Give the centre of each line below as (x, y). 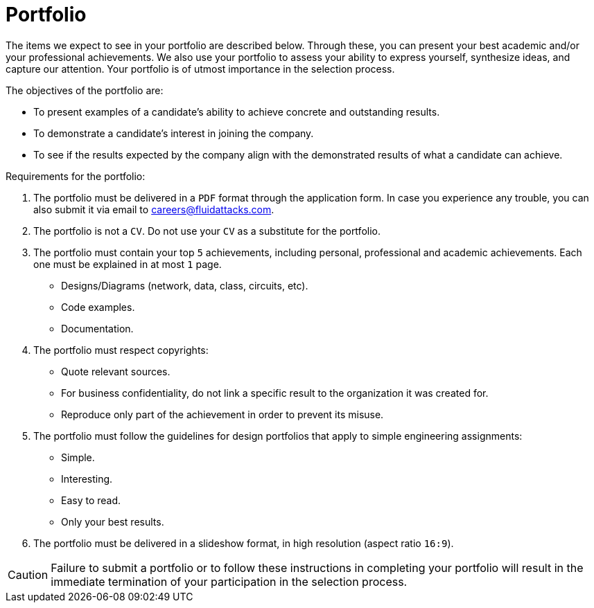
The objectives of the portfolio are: (85, 90)
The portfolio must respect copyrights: (121, 350)
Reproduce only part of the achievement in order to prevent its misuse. (222, 414)
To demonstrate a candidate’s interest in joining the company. (174, 133)
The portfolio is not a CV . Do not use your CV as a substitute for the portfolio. (207, 231)
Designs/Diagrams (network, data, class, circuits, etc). (185, 285)
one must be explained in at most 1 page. (128, 264)
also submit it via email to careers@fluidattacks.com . (154, 209)
